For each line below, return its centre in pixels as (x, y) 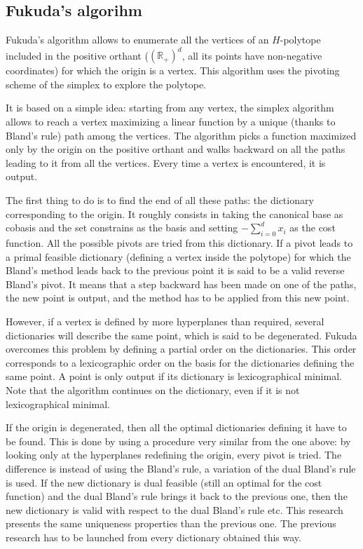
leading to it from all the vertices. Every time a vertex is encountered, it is (166, 162)
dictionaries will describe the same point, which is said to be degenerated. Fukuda (181, 335)
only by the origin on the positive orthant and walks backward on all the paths (176, 149)
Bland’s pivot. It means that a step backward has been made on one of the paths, (181, 284)
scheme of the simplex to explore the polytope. (106, 84)
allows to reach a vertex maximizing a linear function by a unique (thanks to (171, 122)
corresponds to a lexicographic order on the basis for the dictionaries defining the (180, 362)
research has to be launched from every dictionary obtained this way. (153, 537)
